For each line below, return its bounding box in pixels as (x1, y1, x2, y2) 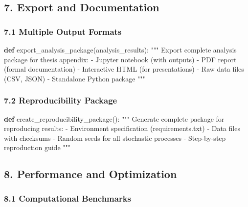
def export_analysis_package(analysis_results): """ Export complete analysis (4, 45, 237, 54)
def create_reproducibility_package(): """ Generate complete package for (4, 113, 225, 124)
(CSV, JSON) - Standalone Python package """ (4, 73, 145, 83)
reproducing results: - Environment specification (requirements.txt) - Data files (4, 123, 240, 133)
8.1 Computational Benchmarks (4, 192, 132, 204)
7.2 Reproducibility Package (4, 94, 117, 106)
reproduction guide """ (4, 142, 71, 153)
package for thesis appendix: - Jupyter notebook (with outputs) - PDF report (4, 54, 237, 64)
